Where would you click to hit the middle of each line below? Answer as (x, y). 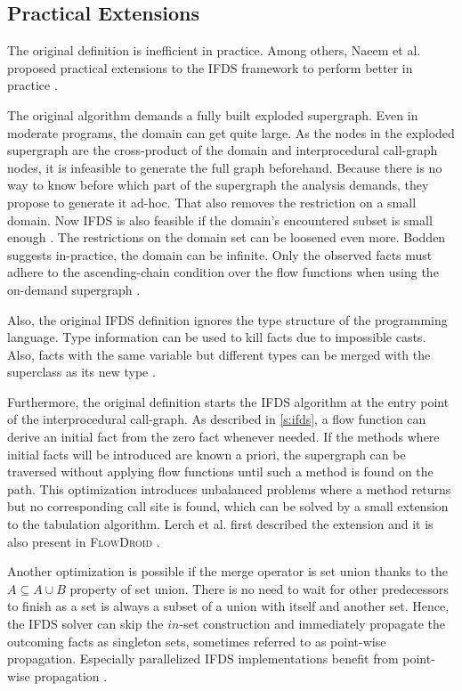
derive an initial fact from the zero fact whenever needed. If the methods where (223, 437)
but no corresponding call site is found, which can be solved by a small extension (228, 506)
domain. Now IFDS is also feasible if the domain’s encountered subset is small (220, 219)
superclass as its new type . (81, 372)
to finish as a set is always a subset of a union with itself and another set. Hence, (228, 606)
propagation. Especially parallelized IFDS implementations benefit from (203, 658)
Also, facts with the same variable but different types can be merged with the (219, 354)
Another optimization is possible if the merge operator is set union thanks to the (227, 571)
